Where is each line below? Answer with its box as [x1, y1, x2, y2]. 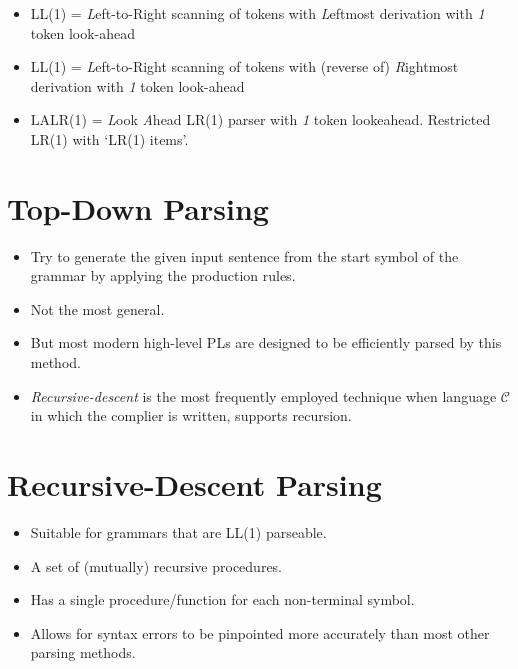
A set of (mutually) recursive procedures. [30, 555, 283, 576]
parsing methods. [30, 642, 136, 663]
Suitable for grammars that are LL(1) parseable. [30, 521, 327, 542]
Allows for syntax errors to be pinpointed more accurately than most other [30, 622, 490, 643]
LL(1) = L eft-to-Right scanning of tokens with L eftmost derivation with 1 [30, 3, 485, 23]
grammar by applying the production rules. [30, 265, 296, 286]
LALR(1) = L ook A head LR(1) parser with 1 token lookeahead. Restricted [30, 109, 491, 130]
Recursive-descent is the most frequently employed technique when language [30, 385, 497, 406]
